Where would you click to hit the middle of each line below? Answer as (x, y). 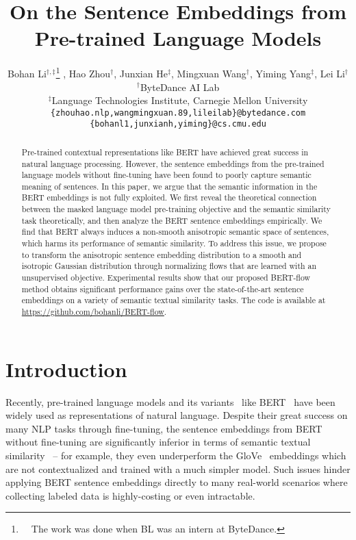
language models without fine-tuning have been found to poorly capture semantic (166, 175)
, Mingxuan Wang (209, 73)
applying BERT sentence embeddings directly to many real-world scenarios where (177, 482)
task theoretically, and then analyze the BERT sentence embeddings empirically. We (172, 220)
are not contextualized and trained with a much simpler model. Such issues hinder (178, 468)
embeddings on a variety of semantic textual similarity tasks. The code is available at (174, 300)
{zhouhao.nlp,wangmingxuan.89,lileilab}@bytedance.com (178, 113)
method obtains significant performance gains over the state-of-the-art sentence (163, 288)
